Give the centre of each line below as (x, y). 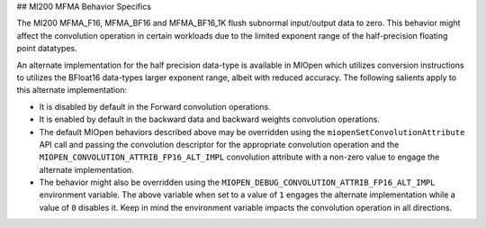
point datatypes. (47, 49)
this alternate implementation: (72, 90)
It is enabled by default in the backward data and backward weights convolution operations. (209, 119)
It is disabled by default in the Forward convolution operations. (155, 106)
